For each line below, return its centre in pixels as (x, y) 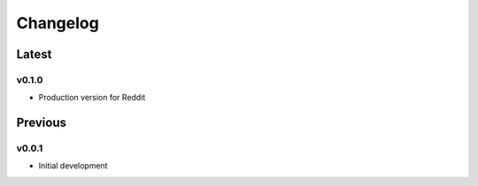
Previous (41, 123)
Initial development (73, 166)
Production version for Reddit (92, 98)
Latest (34, 54)
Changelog (58, 23)
